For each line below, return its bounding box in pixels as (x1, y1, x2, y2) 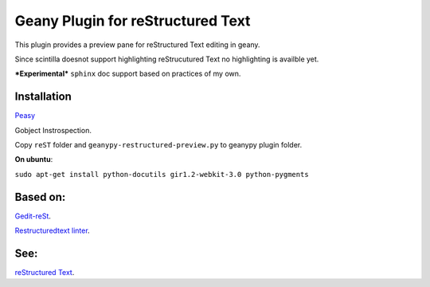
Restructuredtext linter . (14, 226, 91, 235)
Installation (14, 90, 72, 104)
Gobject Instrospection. (14, 125, 92, 135)
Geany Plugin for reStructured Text (14, 12, 251, 29)
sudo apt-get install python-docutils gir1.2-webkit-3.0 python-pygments (14, 170, 310, 179)
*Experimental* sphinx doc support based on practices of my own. (14, 69, 241, 79)
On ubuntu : (14, 155, 53, 164)
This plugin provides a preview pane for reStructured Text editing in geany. (14, 40, 260, 49)
